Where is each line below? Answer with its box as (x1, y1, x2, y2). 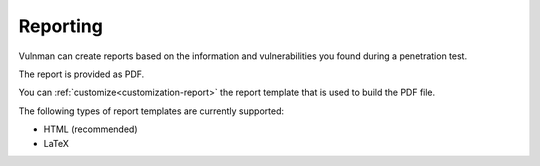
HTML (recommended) (43, 123, 139, 135)
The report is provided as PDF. (18, 68, 145, 80)
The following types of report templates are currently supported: (18, 105, 285, 117)
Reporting (18, 15, 104, 37)
